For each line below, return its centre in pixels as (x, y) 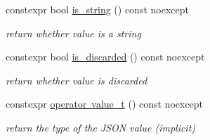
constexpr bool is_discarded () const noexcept (105, 57)
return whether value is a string (73, 33)
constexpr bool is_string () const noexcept (97, 9)
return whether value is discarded (77, 80)
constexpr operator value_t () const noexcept (105, 104)
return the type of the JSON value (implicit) (101, 127)
